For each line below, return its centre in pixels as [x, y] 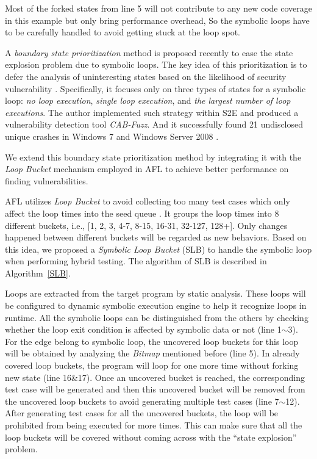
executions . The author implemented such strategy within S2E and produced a [152, 112]
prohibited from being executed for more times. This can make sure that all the [154, 425]
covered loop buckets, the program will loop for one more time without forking [152, 365]
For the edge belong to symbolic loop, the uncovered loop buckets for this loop [152, 341]
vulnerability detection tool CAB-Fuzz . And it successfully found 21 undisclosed [154, 124]
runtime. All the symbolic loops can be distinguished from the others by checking [157, 317]
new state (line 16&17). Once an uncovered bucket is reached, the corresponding [155, 377]
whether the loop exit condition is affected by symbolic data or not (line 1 [143, 329]
